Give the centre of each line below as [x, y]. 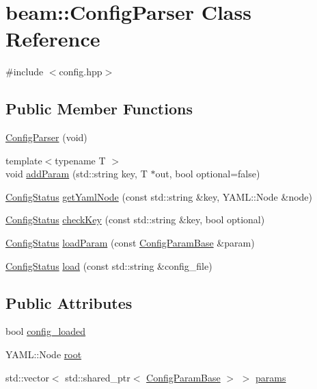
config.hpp [81, 72]
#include [25, 72]
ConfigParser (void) [46, 137]
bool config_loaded [46, 331]
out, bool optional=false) [208, 174]
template [24, 160]
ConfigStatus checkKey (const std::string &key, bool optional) [135, 219]
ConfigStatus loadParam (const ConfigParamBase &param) [130, 243]
